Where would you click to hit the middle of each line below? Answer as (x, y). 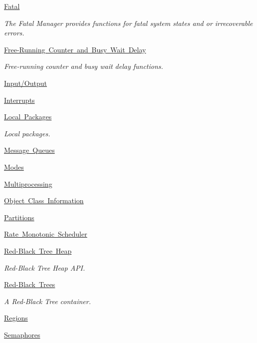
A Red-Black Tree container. (47, 301)
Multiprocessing (28, 183)
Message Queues (29, 150)
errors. (14, 33)
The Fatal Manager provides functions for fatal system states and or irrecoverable (128, 23)
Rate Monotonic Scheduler (46, 234)
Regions (16, 318)
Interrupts (19, 100)
